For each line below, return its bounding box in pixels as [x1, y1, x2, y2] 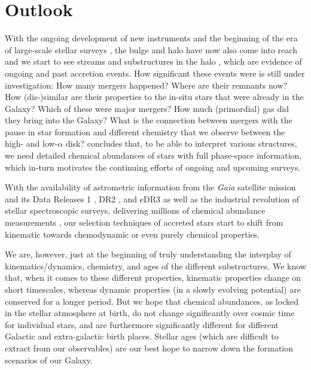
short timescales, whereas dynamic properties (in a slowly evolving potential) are [5, 283, 301, 295]
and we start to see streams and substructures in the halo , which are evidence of [5, 55, 302, 68]
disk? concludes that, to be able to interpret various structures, [65, 137, 297, 150]
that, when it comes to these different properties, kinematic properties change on [5, 271, 301, 284]
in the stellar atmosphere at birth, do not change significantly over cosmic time [5, 307, 295, 319]
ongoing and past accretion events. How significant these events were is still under [5, 66, 305, 79]
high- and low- [5, 137, 58, 150]
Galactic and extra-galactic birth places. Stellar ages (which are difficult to [5, 330, 279, 342]
